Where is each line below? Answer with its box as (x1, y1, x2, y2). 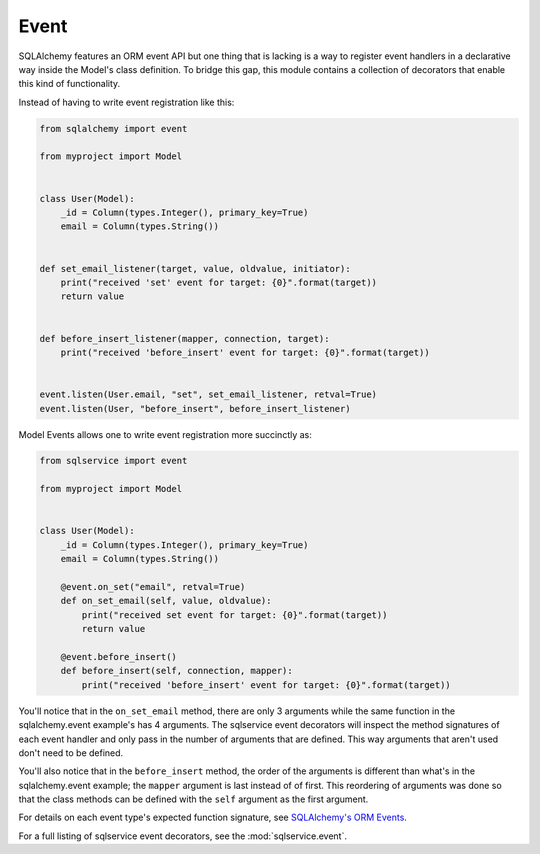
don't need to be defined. (18, 746, 124, 759)
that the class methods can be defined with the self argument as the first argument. (18, 793, 369, 805)
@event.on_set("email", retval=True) (60, 581, 246, 592)
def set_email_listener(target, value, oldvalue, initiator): (39, 263, 351, 274)
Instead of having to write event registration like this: (18, 96, 235, 108)
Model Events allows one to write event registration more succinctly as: (18, 428, 312, 440)
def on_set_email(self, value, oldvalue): (60, 595, 272, 607)
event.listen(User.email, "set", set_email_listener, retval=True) (39, 389, 378, 400)
